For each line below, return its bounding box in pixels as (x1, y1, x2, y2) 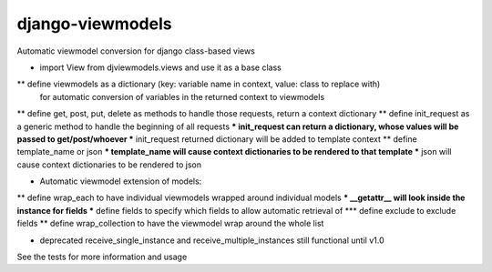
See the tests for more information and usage (16, 251, 188, 263)
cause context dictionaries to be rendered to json (16, 159, 202, 170)
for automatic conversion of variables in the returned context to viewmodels (39, 91, 325, 102)
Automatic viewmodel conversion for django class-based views (16, 45, 255, 56)
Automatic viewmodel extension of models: (39, 176, 202, 186)
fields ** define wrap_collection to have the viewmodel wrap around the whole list (16, 218, 324, 229)
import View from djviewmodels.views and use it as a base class (39, 62, 282, 73)
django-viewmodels (16, 14, 172, 34)
